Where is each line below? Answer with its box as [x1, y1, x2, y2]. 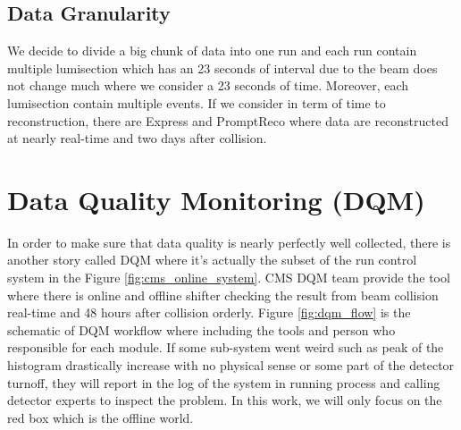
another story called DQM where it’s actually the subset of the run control [7, 250, 417, 269]
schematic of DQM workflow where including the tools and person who [7, 320, 396, 339]
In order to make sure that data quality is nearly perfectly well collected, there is [7, 232, 451, 251]
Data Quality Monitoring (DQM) [7, 181, 425, 217]
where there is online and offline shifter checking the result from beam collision [7, 285, 439, 304]
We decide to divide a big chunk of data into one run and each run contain [7, 41, 417, 60]
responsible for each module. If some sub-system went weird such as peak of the [7, 338, 444, 357]
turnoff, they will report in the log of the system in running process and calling [7, 373, 440, 392]
